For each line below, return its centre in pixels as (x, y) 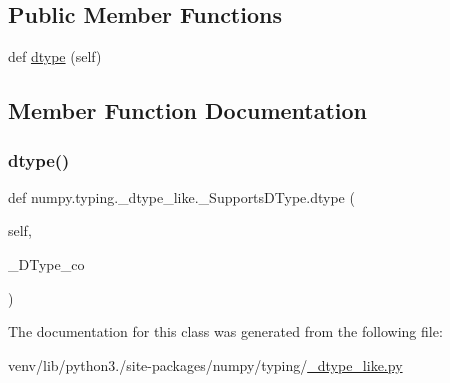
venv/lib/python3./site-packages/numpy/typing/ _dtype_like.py (205, 364)
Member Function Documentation (188, 110)
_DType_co (46, 263)
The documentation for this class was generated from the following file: (225, 331)
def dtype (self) (55, 56)
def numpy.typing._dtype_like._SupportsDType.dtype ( (181, 196)
